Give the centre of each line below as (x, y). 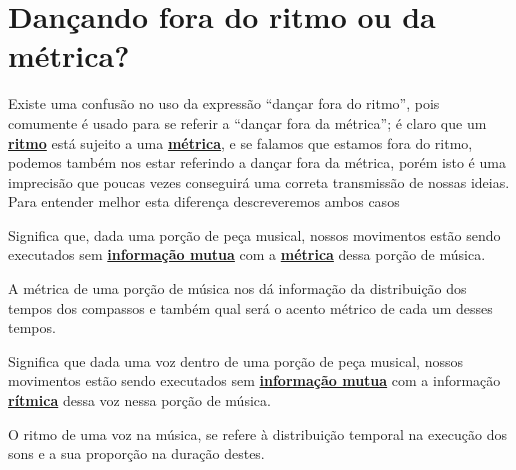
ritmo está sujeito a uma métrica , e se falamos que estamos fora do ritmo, (240, 142)
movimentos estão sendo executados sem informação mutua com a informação (254, 380)
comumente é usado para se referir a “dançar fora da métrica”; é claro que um (247, 122)
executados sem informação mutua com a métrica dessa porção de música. (247, 254)
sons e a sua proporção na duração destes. (136, 453)
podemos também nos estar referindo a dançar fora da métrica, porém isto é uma (257, 162)
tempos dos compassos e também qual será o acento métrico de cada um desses (250, 307)
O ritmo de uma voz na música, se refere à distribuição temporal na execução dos (257, 433)
